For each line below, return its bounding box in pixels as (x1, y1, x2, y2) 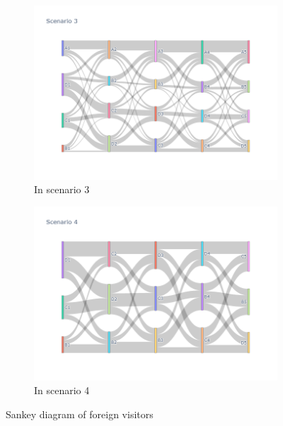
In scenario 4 (34, 383, 90, 398)
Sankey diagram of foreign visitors (6, 406, 154, 421)
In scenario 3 (34, 182, 90, 197)
